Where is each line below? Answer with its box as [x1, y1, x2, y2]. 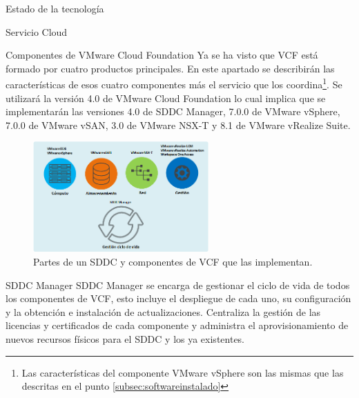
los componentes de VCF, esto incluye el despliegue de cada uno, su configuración [6, 291, 351, 306]
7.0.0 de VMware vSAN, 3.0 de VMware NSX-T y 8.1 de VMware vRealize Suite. [6, 117, 351, 132]
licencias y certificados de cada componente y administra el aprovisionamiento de [6, 318, 349, 332]
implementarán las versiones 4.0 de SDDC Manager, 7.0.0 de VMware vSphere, [6, 104, 340, 119]
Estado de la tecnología [6, 1, 104, 15]
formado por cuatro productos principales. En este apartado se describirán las [6, 61, 335, 75]
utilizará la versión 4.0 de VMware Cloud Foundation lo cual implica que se [6, 90, 326, 105]
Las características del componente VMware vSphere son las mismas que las [21, 365, 344, 379]
